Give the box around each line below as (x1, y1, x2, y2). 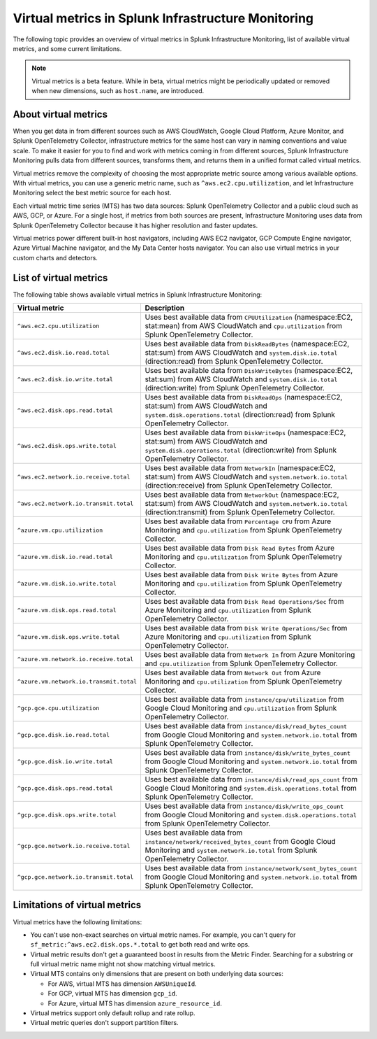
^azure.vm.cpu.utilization (17, 526, 103, 534)
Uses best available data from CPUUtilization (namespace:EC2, (145, 312, 353, 322)
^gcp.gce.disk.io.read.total (17, 731, 110, 738)
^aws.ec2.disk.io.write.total (17, 375, 113, 383)
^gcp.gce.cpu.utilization (17, 704, 100, 712)
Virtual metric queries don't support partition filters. (30, 1019, 179, 1027)
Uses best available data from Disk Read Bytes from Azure (145, 543, 335, 553)
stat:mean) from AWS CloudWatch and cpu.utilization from (145, 321, 342, 330)
